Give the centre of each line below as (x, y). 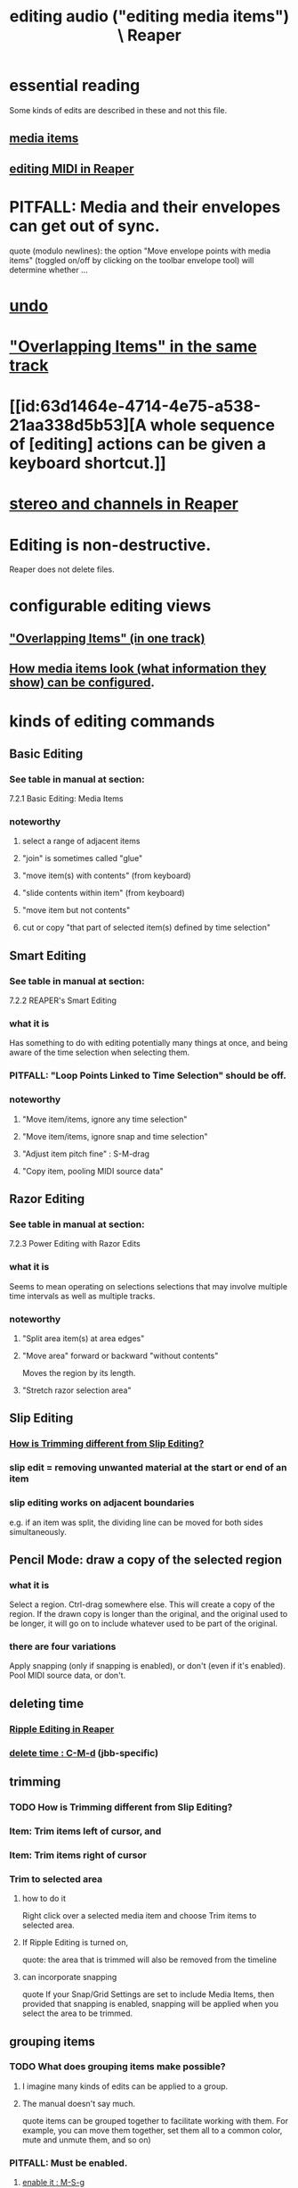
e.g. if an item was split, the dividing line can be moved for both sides (137, 1522)
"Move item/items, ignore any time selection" (105, 1119)
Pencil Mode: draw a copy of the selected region (146, 1559)
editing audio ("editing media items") (149, 17)
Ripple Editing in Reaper (62, 1728)
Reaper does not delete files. (62, 569)
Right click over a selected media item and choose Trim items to (139, 1916)
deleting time (47, 1703)
